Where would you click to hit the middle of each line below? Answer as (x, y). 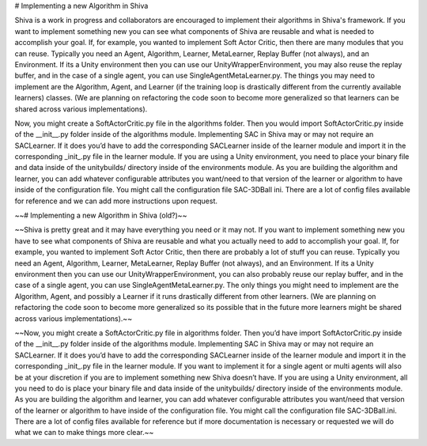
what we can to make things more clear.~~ (84, 433)
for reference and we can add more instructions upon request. (116, 201)
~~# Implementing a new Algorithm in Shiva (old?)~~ (101, 215)
